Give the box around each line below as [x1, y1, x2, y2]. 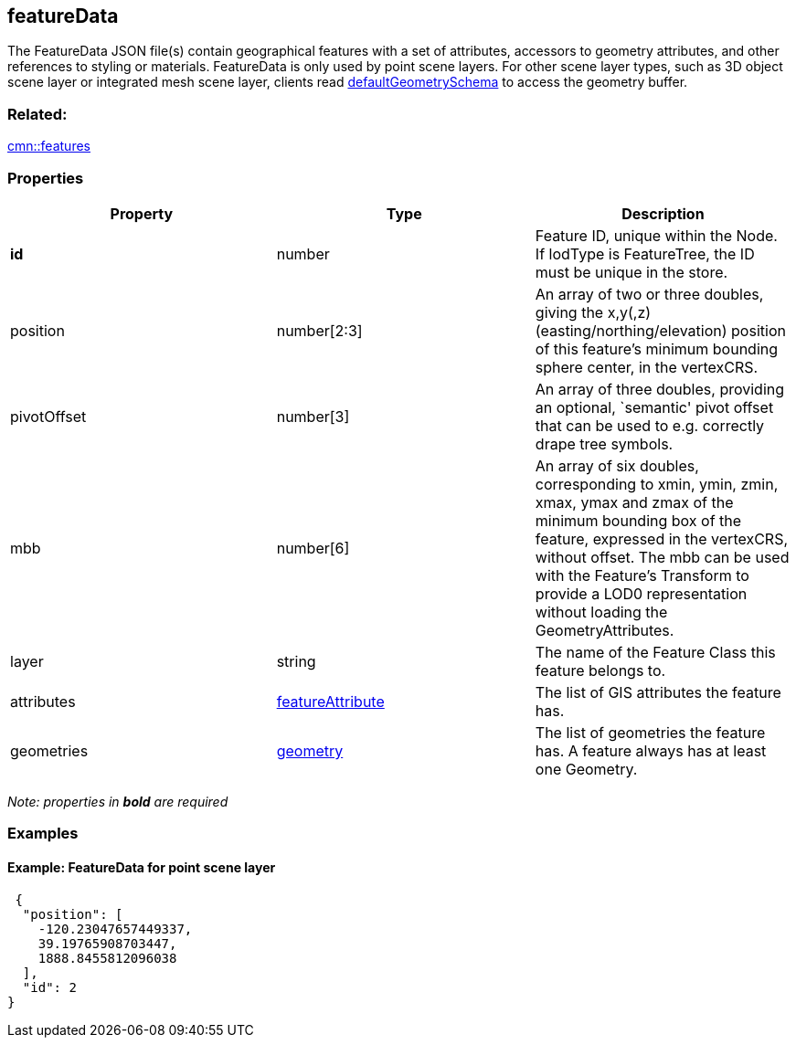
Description [621, 204, 705, 223]
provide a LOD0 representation [535, 584, 748, 603]
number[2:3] [276, 321, 363, 340]
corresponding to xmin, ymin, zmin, [535, 474, 779, 493]
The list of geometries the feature [535, 723, 766, 742]
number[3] [276, 406, 350, 426]
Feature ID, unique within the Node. [535, 226, 778, 245]
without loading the [535, 602, 668, 621]
